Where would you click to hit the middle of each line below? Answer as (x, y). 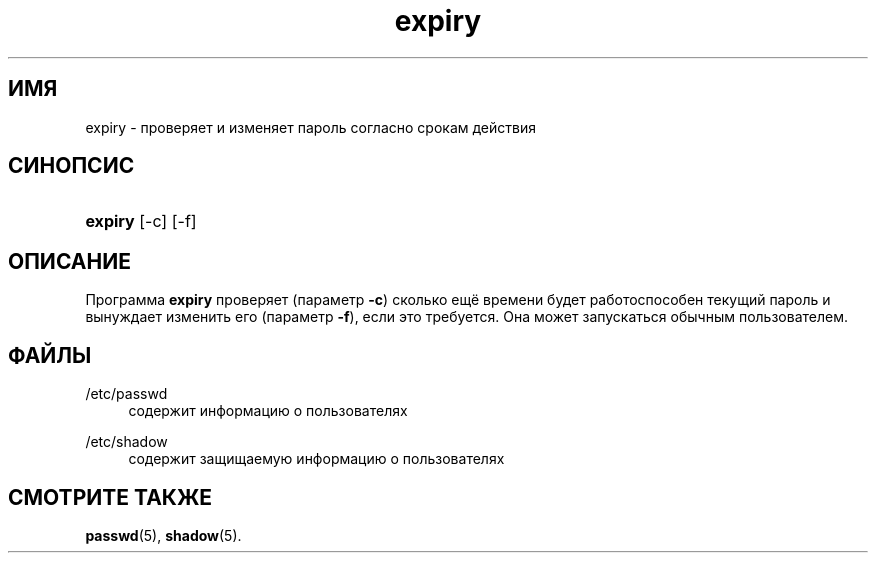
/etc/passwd (126, 394)
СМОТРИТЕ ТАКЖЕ (110, 497)
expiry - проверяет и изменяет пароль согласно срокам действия (310, 127)
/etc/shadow (126, 442)
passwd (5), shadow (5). (163, 535)
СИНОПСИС (71, 166)
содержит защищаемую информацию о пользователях (316, 459)
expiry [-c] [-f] (141, 221)
